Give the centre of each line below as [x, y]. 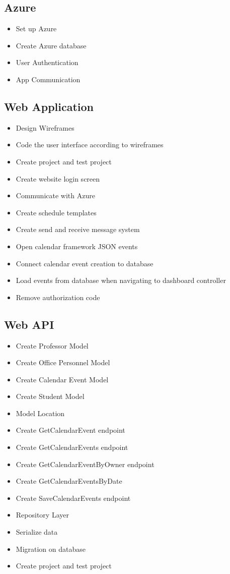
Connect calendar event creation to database [85, 263]
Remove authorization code [58, 297]
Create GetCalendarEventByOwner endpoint [85, 464]
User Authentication [47, 62]
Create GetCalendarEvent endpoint [70, 430]
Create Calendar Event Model [62, 379]
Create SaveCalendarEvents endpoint [73, 498]
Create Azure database [51, 45]
